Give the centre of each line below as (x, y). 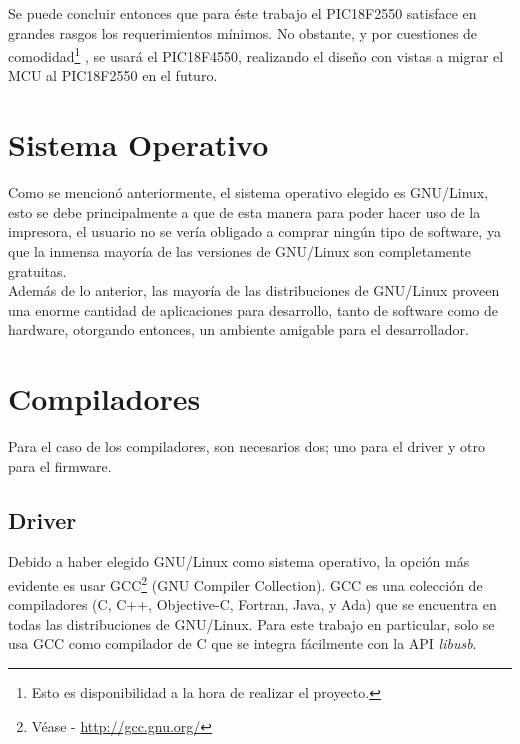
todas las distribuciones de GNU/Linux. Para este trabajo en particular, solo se (251, 623)
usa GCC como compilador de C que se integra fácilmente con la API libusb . (242, 643)
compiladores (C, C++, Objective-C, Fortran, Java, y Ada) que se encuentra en (252, 604)
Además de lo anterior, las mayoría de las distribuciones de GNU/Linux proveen (254, 290)
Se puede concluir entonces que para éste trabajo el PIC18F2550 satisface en (242, 13)
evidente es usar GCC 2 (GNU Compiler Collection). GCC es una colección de (245, 583)
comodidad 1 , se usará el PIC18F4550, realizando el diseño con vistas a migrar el (256, 54)
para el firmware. (60, 465)
